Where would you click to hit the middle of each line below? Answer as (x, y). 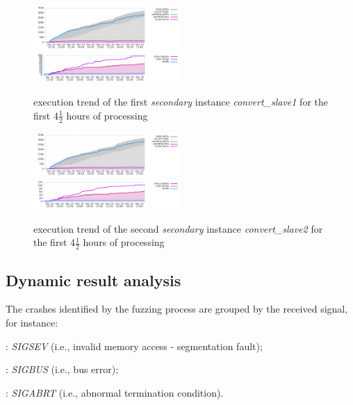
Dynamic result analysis (93, 280)
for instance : (32, 322)
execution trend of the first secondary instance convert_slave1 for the (181, 102)
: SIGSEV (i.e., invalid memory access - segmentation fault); (134, 346)
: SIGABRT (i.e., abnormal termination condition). (115, 392)
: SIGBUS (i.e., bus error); (62, 369)
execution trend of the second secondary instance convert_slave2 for (178, 228)
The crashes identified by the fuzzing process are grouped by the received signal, (177, 309)
